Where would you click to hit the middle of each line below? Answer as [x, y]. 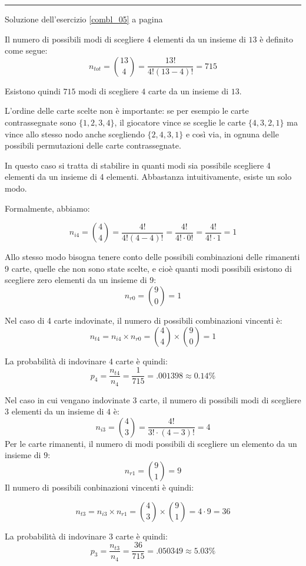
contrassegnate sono [41, 122]
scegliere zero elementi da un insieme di [76, 280]
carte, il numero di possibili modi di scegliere [220, 399]
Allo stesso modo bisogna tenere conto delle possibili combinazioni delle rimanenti [152, 257]
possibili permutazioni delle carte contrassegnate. [93, 145]
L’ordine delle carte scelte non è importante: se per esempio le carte [127, 111]
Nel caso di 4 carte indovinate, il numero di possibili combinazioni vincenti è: [144, 320]
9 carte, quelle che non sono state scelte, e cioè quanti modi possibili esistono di [148, 268]
